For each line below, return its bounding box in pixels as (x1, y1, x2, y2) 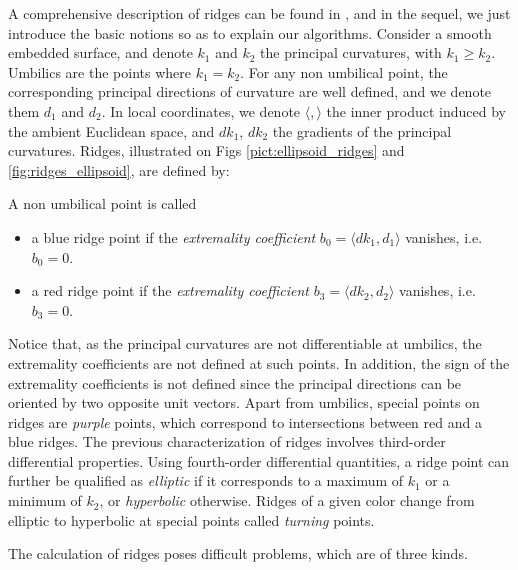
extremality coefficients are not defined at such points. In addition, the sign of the (8, 352, 510, 373)
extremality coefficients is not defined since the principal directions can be (8, 372, 462, 393)
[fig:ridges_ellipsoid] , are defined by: (8, 159, 230, 180)
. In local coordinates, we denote (101, 100, 301, 121)
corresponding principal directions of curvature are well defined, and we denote (8, 81, 492, 102)
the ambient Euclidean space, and (8, 120, 215, 141)
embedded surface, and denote (8, 42, 193, 63)
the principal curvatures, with (260, 42, 442, 63)
